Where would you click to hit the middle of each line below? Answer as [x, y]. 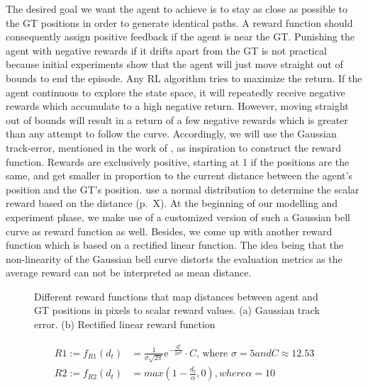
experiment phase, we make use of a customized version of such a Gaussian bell [178, 217]
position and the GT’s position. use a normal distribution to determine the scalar [183, 189]
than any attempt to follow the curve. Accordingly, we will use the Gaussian [171, 134]
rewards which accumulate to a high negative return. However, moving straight [177, 106]
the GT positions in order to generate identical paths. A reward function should [179, 22]
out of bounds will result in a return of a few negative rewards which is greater [177, 119]
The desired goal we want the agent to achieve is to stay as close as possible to [177, 9]
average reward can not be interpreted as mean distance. [129, 273]
